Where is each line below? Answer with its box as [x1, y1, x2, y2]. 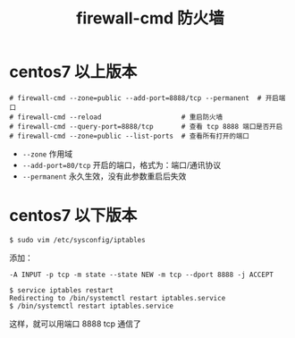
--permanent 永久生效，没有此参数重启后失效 [21, 171, 187, 182]
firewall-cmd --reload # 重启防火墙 [17, 113, 223, 122]
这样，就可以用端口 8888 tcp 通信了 [9, 318, 141, 329]
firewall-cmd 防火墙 [75, 8, 225, 29]
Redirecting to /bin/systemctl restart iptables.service [9, 293, 226, 302]
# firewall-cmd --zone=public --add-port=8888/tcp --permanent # [9, 93, 262, 103]
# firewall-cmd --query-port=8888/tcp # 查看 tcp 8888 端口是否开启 [9, 122, 283, 131]
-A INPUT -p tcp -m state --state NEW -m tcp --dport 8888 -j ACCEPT [9, 270, 274, 279]
